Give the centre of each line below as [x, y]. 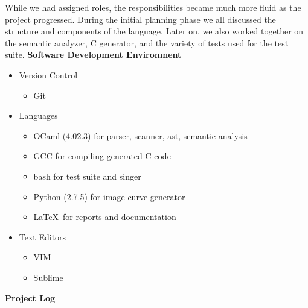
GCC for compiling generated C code [102, 156]
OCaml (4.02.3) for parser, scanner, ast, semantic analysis [140, 135]
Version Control [48, 74]
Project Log [30, 297]
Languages [38, 115]
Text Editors [43, 237]
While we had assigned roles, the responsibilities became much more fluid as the [153, 7]
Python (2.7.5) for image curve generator [109, 196]
